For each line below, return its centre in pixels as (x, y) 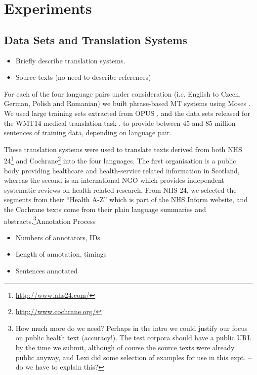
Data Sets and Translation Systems (96, 39)
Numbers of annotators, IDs (58, 237)
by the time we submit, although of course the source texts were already (125, 347)
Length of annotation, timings (61, 254)
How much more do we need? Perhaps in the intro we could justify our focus (131, 328)
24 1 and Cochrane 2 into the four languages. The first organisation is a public (120, 160)
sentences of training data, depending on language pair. (88, 133)
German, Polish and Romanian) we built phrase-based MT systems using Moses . (127, 103)
